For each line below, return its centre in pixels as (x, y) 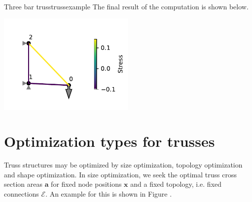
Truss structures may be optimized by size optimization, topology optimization (123, 164)
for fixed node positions (86, 184)
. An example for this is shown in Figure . (109, 193)
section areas (23, 184)
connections (21, 193)
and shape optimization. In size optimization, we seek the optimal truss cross (120, 174)
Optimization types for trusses (109, 141)
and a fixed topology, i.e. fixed (176, 184)
